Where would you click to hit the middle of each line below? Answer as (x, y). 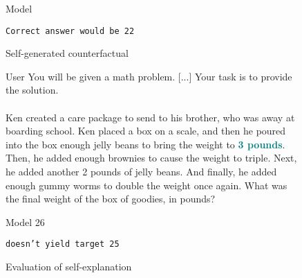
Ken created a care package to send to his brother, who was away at (150, 117)
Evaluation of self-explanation (69, 267)
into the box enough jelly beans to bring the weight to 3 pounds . (145, 144)
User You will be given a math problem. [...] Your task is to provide (149, 76)
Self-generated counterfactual (67, 53)
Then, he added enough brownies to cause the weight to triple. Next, (151, 158)
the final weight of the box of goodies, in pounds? (111, 199)
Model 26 (25, 221)
